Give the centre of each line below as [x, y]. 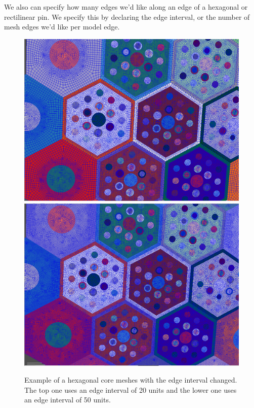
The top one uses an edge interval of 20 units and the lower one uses [131, 389]
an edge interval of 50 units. [68, 400]
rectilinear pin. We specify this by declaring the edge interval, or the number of [127, 16]
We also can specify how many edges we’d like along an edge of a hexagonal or [126, 7]
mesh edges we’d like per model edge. [62, 27]
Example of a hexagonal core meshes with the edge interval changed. [131, 380]
